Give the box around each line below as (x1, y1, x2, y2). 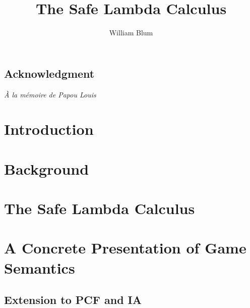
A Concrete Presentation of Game (4, 237, 246, 258)
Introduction (4, 119, 94, 139)
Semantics (4, 257, 75, 278)
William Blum (109, 27, 153, 38)
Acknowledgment (4, 65, 95, 81)
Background (4, 158, 89, 179)
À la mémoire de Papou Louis (4, 89, 96, 99)
